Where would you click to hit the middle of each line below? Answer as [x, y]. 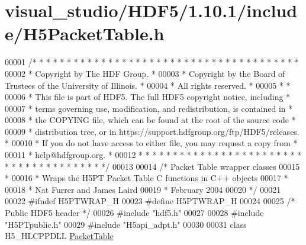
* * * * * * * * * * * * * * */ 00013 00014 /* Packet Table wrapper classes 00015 [152, 166]
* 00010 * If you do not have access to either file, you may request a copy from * [151, 143]
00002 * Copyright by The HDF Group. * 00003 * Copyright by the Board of [145, 73]
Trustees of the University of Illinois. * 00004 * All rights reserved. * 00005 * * [148, 85]
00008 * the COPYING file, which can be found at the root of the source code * [150, 120]
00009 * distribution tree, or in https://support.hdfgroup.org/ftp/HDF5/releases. [152, 131]
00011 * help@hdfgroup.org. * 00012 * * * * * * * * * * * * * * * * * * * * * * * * [153, 155]
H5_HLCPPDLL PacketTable [59, 236]
